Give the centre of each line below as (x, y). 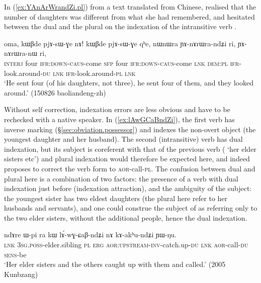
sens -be (15, 254)
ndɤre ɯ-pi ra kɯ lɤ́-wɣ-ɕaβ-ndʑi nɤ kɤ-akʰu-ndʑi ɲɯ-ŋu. (90, 234)
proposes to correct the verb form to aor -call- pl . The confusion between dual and (130, 168)
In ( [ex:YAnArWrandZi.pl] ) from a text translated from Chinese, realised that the (130, 7)
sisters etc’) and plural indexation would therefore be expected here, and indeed (127, 159)
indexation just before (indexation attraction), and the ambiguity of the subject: (128, 188)
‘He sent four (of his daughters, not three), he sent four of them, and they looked (129, 83)
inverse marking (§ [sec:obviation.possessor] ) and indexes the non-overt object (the (130, 129)
